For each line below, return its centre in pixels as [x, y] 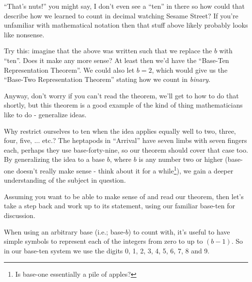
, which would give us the [190, 70]
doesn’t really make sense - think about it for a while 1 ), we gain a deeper [125, 170]
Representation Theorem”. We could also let [69, 70]
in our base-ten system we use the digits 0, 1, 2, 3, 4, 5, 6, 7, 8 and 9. [107, 250]
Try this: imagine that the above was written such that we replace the [108, 51]
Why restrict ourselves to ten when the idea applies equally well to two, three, [120, 131]
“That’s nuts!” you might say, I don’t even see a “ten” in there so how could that [124, 6]
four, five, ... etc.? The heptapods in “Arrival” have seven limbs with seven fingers [126, 140]
